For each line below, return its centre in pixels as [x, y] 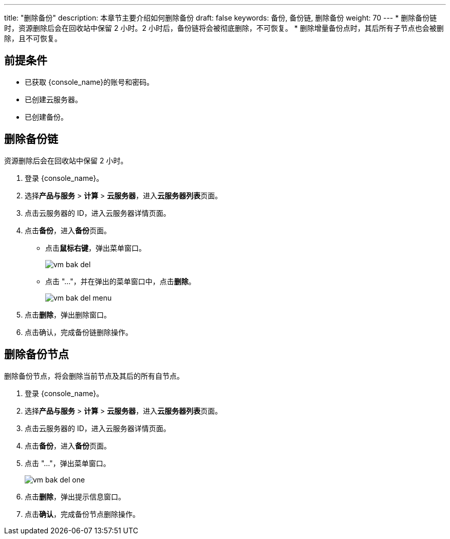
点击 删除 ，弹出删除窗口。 [68, 314]
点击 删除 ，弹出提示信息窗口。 [75, 496]
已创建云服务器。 [53, 99]
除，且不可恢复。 [33, 38]
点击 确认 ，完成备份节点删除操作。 [82, 514]
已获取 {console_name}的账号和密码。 [89, 82]
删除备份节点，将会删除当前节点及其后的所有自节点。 [94, 376]
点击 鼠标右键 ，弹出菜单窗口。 [96, 248]
